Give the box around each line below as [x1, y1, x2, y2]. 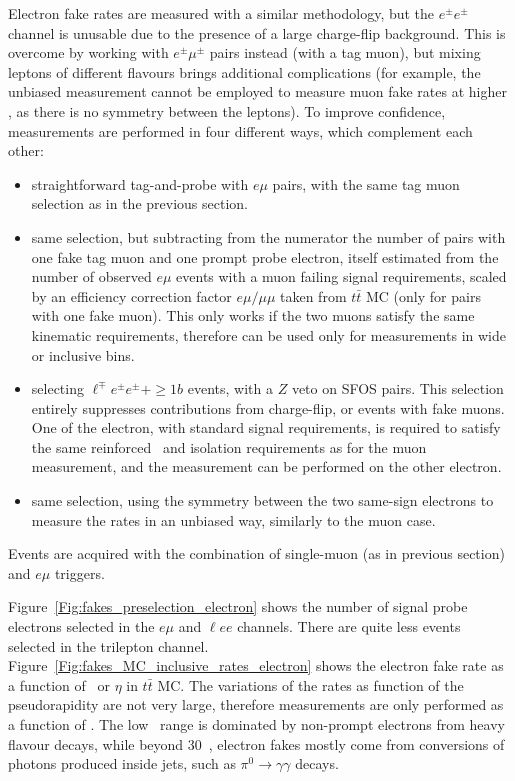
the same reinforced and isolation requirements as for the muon [31, 436, 427, 457]
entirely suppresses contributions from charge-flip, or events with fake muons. [31, 397, 505, 418]
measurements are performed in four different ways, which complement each [8, 120, 473, 141]
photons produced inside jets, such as [8, 753, 236, 774]
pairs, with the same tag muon [272, 173, 460, 194]
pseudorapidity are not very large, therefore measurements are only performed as [8, 694, 504, 715]
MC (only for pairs [366, 285, 481, 306]
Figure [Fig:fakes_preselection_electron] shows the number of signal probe [8, 596, 468, 617]
